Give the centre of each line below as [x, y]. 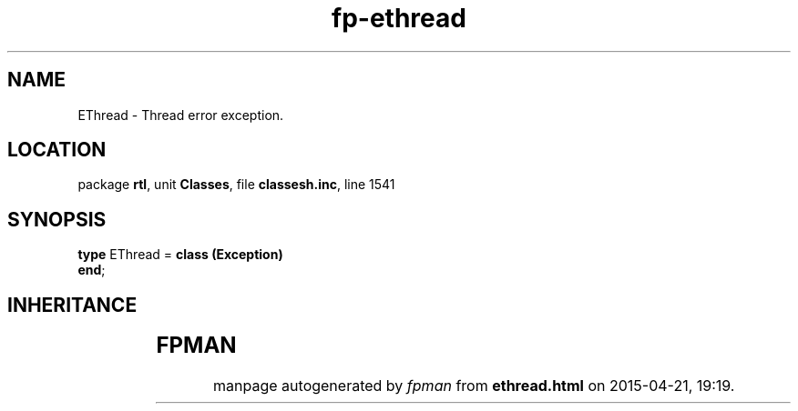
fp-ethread [399, 18]
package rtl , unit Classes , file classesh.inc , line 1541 [236, 185]
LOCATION [57, 150]
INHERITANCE [72, 305]
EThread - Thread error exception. [181, 115]
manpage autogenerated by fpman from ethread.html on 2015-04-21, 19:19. [474, 386]
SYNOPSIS [57, 219]
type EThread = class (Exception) [180, 255]
